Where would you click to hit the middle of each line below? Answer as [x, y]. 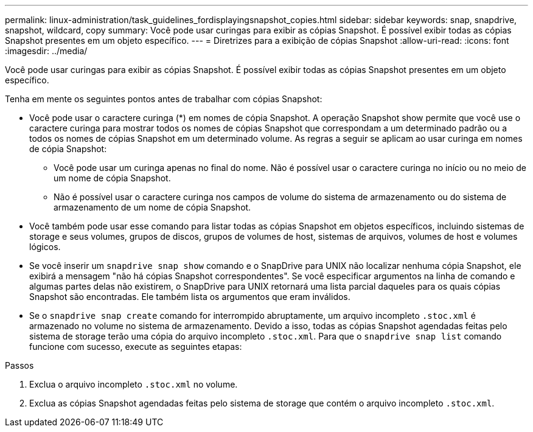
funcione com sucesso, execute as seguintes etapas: [136, 347]
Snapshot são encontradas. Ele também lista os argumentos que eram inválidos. [190, 297]
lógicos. [45, 247]
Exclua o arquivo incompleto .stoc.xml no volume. [134, 384]
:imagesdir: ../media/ [46, 51]
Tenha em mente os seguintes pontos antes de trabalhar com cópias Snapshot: [164, 99]
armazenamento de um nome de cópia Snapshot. [152, 207]
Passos [19, 365]
